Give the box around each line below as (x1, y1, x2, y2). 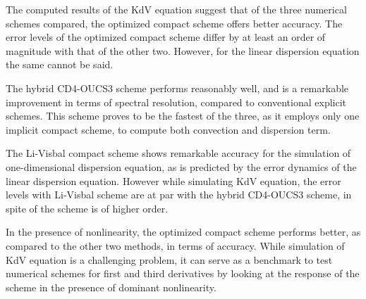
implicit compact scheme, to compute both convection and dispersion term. (6, 122, 331, 136)
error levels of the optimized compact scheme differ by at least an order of (6, 30, 326, 44)
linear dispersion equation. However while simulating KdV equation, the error (6, 173, 341, 188)
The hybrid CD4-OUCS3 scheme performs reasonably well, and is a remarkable (6, 80, 349, 95)
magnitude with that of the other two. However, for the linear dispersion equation (6, 43, 360, 58)
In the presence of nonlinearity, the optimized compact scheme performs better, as (6, 224, 361, 239)
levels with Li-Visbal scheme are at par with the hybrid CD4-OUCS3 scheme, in (6, 187, 352, 202)
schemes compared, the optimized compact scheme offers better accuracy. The (6, 15, 343, 30)
